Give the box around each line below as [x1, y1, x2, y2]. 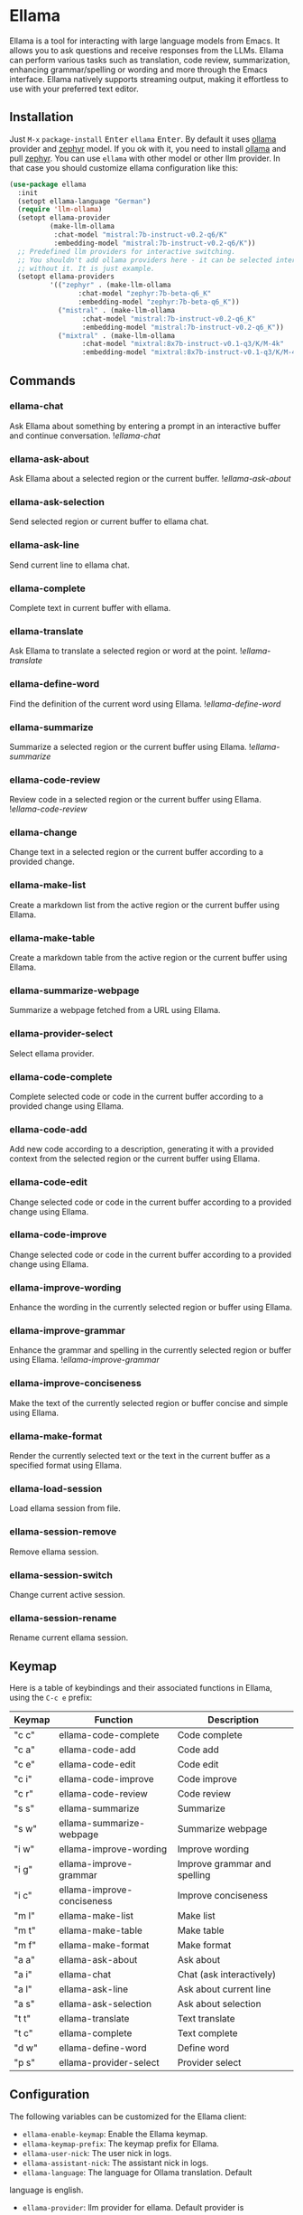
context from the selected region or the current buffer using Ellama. [9, 1153, 261, 1164]
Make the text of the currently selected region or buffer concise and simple [9, 1397, 289, 1408]
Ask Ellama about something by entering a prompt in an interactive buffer [9, 420, 281, 431]
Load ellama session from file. [9, 1503, 121, 1514]
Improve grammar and [177, 1858, 271, 1871]
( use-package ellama [9, 180, 87, 189]
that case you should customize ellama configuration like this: [9, 162, 239, 173]
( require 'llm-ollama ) [17, 205, 103, 214]
